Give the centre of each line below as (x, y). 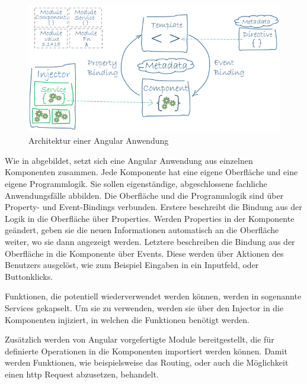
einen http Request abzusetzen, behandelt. (82, 374)
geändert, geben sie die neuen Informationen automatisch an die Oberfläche (142, 230)
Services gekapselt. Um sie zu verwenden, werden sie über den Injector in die (144, 307)
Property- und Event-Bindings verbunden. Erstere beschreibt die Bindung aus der (153, 207)
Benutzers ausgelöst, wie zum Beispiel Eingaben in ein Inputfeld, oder (132, 265)
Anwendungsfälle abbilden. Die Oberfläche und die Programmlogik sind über (144, 195)
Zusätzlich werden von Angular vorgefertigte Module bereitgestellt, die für (140, 339)
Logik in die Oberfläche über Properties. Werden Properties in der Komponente (150, 218)
